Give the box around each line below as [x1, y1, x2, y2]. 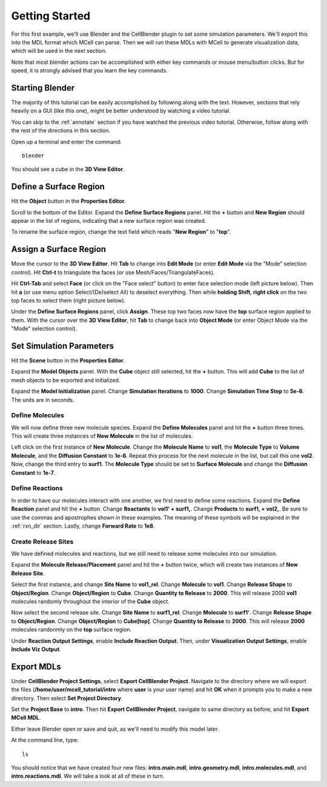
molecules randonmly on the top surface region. [11, 626, 132, 633]
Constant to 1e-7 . [11, 469, 56, 476]
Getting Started [11, 9, 91, 22]
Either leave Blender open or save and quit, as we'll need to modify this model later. [11, 725, 219, 732]
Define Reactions [11, 484, 63, 492]
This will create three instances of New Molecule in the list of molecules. [11, 432, 193, 440]
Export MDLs [11, 661, 62, 672]
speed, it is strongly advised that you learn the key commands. [11, 67, 168, 74]
